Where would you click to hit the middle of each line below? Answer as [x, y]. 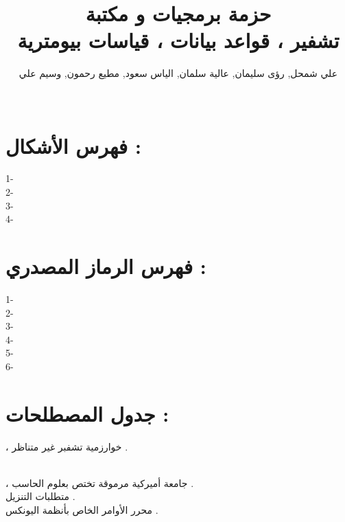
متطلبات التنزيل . [40, 496]
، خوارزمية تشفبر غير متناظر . [67, 446]
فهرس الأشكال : [73, 145]
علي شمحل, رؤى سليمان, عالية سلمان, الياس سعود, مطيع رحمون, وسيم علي [178, 73]
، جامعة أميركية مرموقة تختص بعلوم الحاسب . [100, 483]
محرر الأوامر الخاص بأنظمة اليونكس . [82, 510]
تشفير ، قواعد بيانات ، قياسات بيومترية [178, 40]
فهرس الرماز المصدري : [106, 266]
